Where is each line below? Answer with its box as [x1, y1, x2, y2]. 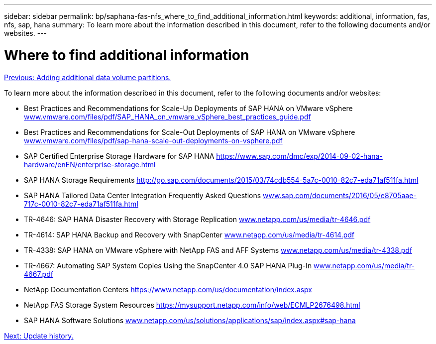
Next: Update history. [4, 331, 74, 340]
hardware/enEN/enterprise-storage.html [24, 160, 156, 169]
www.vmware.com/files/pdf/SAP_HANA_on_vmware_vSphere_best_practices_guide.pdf [24, 112, 311, 121]
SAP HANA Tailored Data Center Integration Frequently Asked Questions [24, 191, 261, 200]
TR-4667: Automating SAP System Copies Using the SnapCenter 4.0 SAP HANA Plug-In [24, 261, 312, 270]
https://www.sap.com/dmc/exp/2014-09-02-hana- [216, 151, 383, 160]
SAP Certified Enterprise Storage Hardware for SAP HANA [24, 151, 215, 160]
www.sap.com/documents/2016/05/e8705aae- [263, 191, 417, 200]
